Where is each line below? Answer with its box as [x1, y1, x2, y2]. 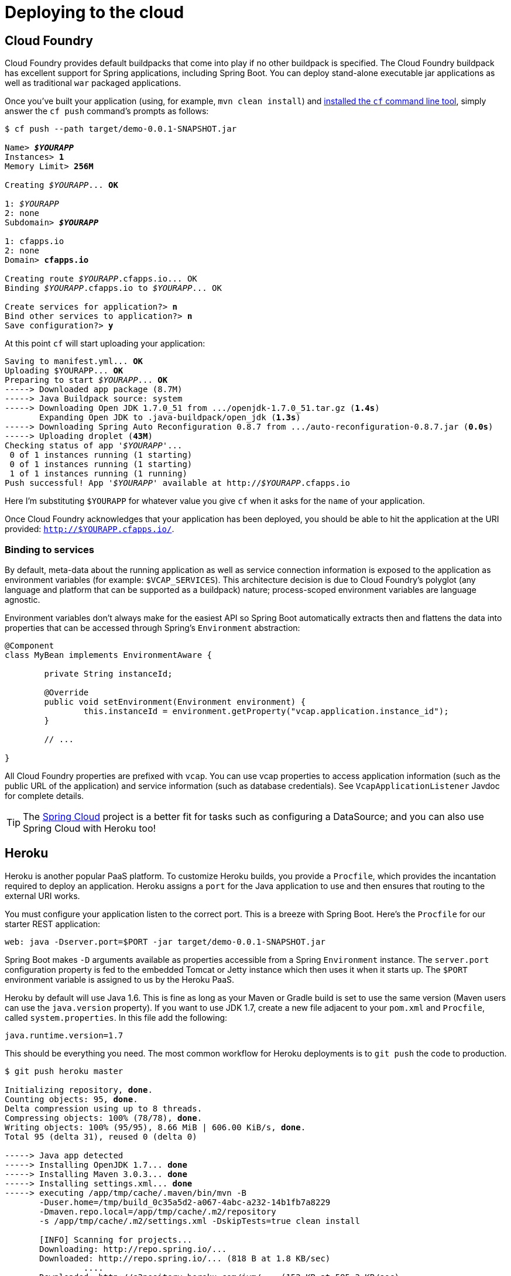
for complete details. [5, 790, 84, 801]
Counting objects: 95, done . [5, 1094, 138, 1104]
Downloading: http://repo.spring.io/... [39, 1244, 227, 1254]
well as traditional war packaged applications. [5, 78, 181, 88]
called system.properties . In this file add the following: [5, 1012, 228, 1023]
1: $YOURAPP [5, 199, 59, 209]
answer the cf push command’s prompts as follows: [5, 106, 209, 116]
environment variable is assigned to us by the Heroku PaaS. [5, 974, 235, 985]
